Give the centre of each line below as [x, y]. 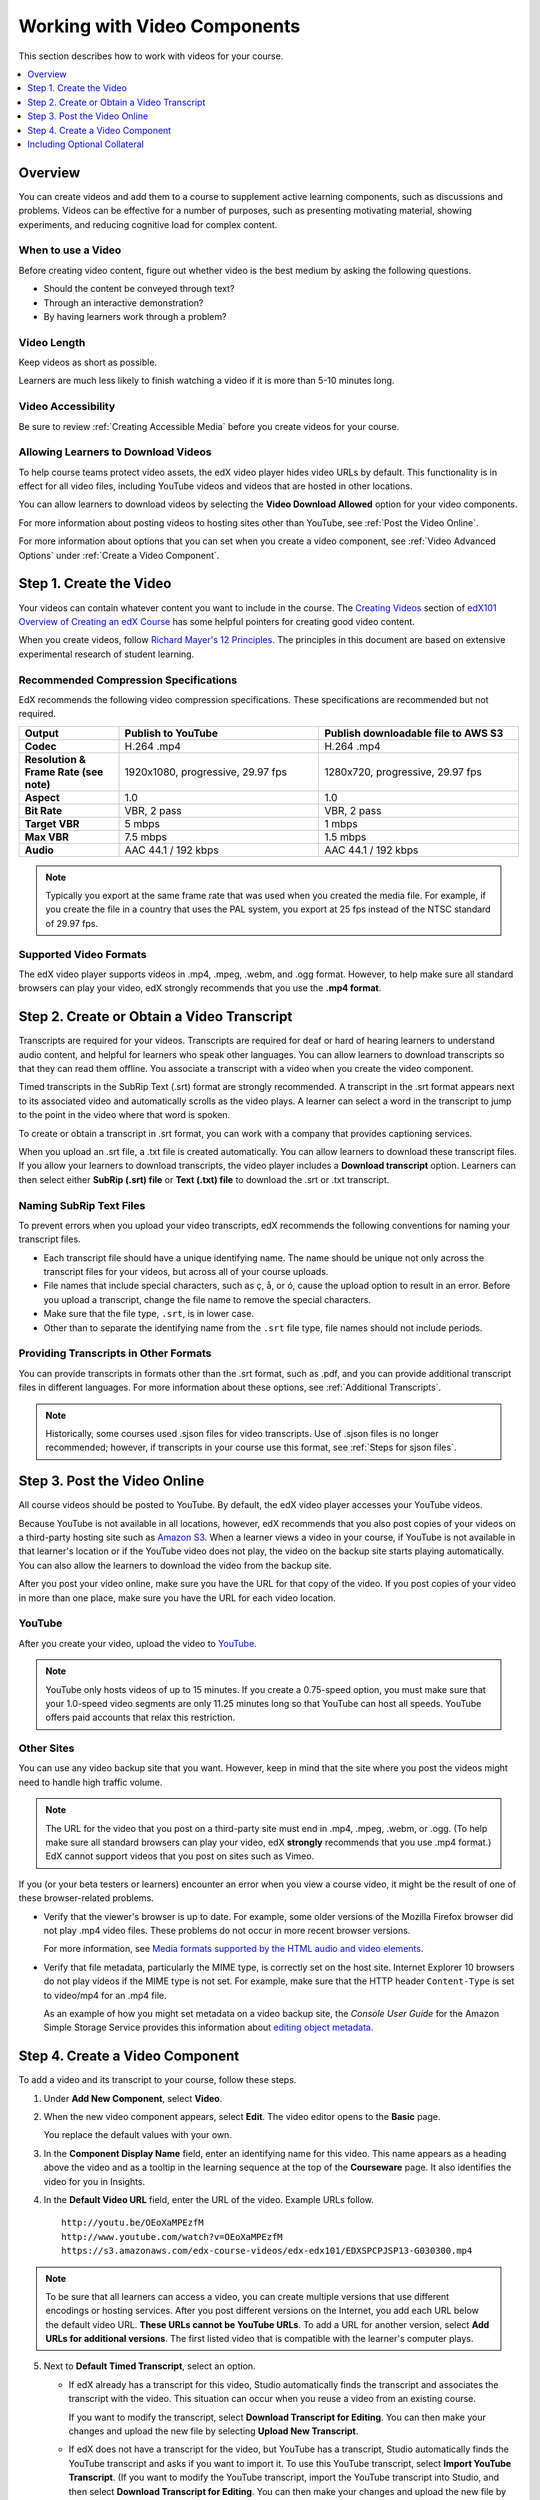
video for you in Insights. [94, 2181]
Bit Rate [43, 810]
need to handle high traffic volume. [90, 1782]
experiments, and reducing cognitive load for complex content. [148, 224]
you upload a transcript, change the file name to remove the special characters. [207, 1299]
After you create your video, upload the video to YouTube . [137, 1643]
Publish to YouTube [171, 733]
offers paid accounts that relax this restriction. [140, 1717]
